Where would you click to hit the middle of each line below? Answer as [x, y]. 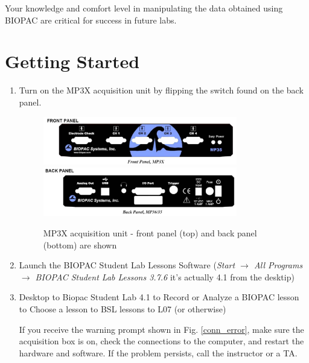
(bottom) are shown [80, 245]
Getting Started [72, 61]
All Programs [278, 265]
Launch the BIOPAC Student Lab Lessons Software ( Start [127, 265]
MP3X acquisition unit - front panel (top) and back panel [150, 233]
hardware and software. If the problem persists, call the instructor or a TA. [158, 352]
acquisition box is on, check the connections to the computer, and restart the [161, 341]
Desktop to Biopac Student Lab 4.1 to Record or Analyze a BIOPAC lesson [159, 297]
